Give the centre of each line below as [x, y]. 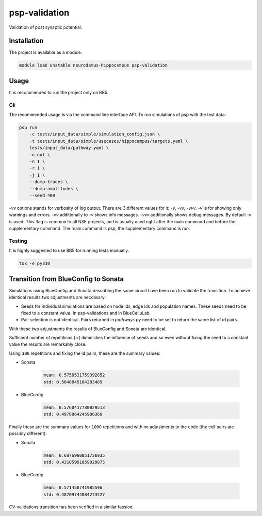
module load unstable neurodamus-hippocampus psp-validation [93, 65]
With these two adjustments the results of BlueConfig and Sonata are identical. [88, 329]
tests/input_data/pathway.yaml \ [69, 148]
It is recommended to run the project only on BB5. [59, 92]
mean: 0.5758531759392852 [74, 375]
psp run [28, 128]
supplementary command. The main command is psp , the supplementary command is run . [99, 229]
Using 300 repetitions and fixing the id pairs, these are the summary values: [85, 353]
